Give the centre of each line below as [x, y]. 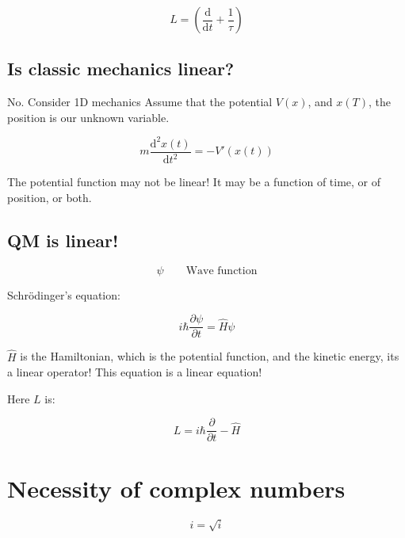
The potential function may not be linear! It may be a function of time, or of [194, 182]
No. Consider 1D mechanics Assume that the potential [140, 102]
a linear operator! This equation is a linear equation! [135, 372]
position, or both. [50, 197]
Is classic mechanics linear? [121, 69]
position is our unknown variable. [88, 117]
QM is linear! [63, 240]
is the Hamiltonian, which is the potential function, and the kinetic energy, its [210, 356]
